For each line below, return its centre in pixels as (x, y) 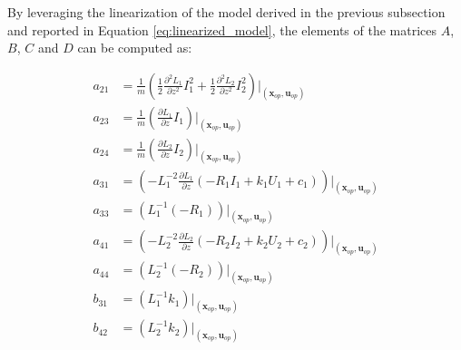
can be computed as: (135, 48)
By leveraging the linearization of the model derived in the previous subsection (226, 12)
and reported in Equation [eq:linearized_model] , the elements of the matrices (222, 29)
